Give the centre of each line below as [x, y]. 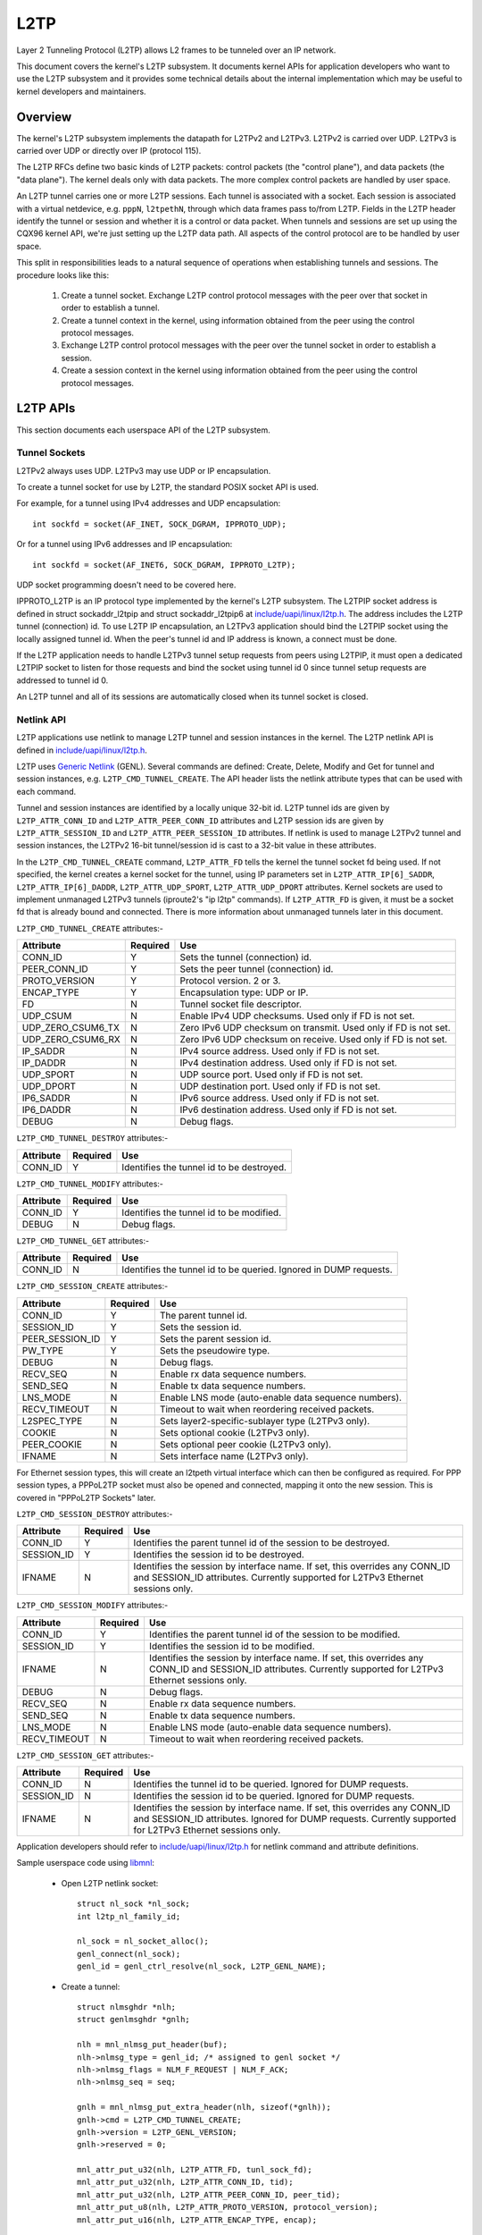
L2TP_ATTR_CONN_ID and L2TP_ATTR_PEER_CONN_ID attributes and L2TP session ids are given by [200, 820]
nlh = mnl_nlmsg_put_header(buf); [152, 2045]
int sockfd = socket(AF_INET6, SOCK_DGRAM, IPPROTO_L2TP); [164, 565]
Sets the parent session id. [216, 1338]
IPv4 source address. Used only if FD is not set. [280, 1051]
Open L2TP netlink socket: [110, 1883]
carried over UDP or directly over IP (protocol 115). [109, 151]
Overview [44, 117]
